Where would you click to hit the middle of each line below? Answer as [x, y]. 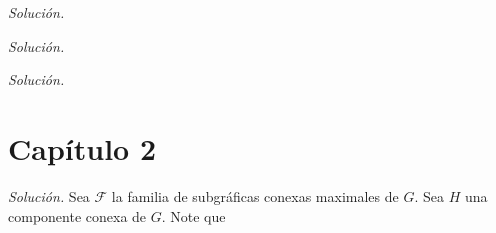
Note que [198, 215]
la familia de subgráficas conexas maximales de [255, 195]
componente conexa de [77, 215]
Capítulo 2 [82, 147]
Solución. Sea [49, 195]
